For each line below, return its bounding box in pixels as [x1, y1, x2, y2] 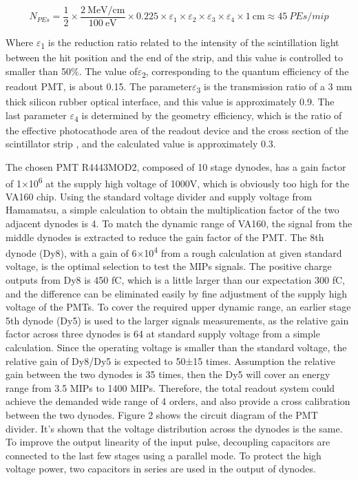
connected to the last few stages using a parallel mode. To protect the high [6, 448, 322, 462]
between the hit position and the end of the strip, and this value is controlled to [6, 50, 344, 65]
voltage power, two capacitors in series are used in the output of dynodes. [6, 461, 316, 476]
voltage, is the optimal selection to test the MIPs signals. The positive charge [6, 259, 332, 273]
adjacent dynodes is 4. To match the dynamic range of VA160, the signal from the [6, 216, 352, 230]
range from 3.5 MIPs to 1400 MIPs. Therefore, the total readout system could [6, 380, 335, 395]
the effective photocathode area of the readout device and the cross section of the [6, 123, 349, 137]
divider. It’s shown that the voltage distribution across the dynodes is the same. [6, 421, 343, 435]
